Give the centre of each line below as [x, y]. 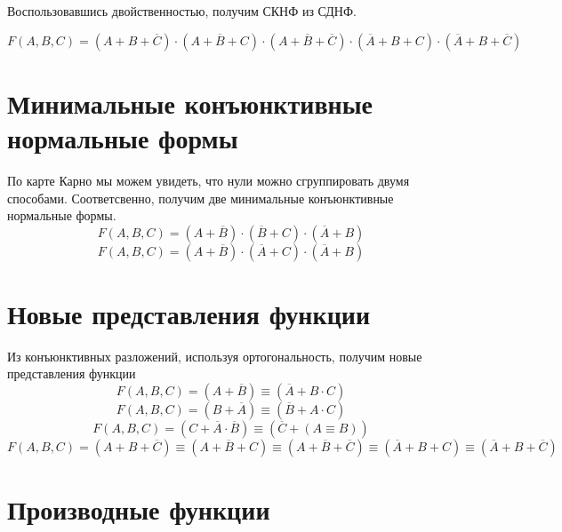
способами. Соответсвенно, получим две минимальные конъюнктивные [201, 198]
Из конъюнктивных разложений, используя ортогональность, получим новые [215, 356]
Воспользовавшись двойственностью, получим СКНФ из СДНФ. [182, 11]
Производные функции [139, 509]
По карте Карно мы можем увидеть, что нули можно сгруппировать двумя [209, 180]
